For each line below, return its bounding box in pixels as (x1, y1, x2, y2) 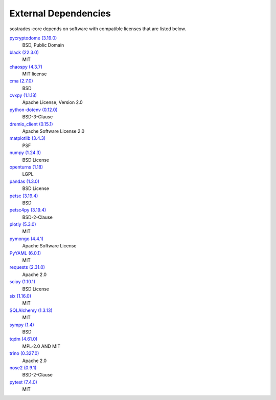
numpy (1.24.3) (9, 150, 41, 156)
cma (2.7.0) (9, 78, 33, 84)
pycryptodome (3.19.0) (9, 35, 57, 41)
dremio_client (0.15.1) (9, 121, 53, 127)
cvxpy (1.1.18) (9, 92, 37, 98)
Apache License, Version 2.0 (22, 99, 83, 106)
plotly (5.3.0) (9, 221, 36, 227)
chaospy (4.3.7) (9, 64, 43, 70)
